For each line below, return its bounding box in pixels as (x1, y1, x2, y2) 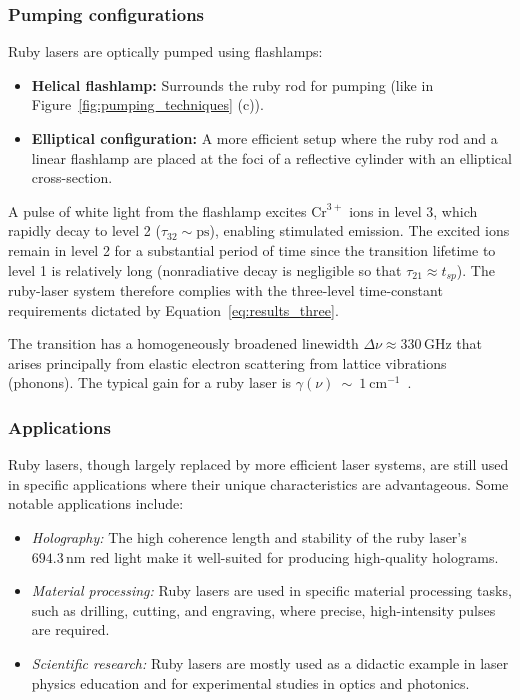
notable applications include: (8, 493, 184, 514)
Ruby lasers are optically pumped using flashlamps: (8, 41, 323, 62)
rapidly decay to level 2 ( (8, 220, 161, 241)
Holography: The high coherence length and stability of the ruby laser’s (31, 526, 467, 547)
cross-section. (31, 167, 113, 188)
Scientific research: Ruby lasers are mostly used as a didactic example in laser (31, 652, 509, 673)
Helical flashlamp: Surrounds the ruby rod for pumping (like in (31, 74, 434, 95)
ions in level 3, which (349, 200, 478, 221)
